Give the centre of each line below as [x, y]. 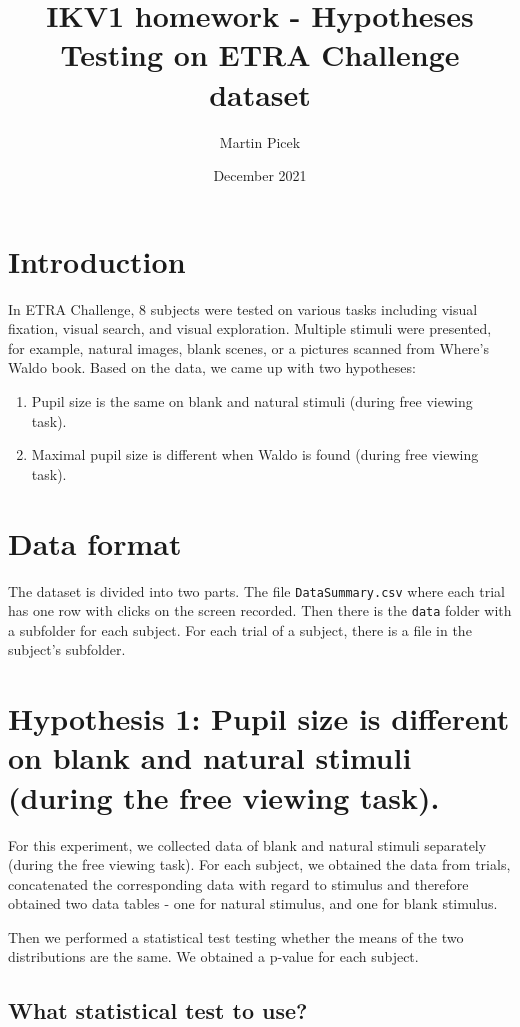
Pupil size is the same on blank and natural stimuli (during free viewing [252, 401]
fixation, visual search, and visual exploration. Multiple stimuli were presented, [250, 328]
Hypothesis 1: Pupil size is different [259, 718]
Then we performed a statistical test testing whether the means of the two [236, 936]
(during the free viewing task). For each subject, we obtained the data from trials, [259, 864]
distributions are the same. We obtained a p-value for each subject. [213, 956]
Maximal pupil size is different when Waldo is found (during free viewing [255, 454]
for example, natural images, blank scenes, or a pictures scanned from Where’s [248, 347]
